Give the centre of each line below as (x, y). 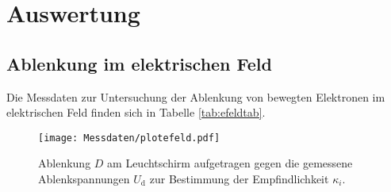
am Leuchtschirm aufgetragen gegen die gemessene (230, 163)
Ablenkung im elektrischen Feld (139, 63)
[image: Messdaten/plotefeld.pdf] (129, 138)
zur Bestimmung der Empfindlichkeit (239, 179)
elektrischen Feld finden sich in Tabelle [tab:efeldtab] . (136, 112)
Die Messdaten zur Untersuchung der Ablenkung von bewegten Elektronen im (196, 96)
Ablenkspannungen (84, 179)
